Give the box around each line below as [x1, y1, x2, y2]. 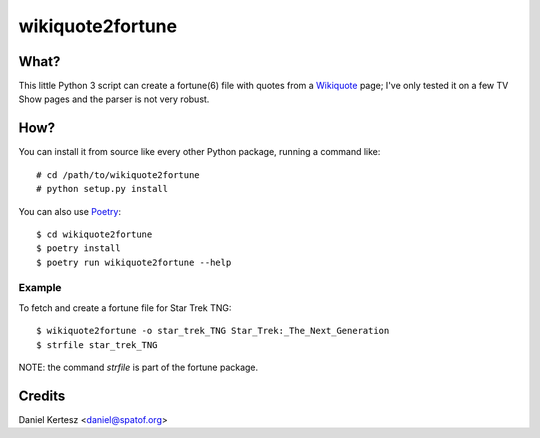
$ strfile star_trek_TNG [36, 339, 158, 350]
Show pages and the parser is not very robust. [18, 93, 210, 105]
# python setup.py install [36, 183, 169, 195]
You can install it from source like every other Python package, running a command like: [18, 146, 381, 158]
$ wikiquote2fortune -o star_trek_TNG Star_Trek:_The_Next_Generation [36, 325, 390, 337]
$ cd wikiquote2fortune [36, 228, 153, 240]
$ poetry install [36, 243, 121, 254]
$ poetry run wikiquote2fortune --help [36, 256, 232, 268]
